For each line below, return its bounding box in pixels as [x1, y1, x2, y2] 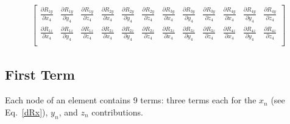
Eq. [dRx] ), [5, 105, 48, 118]
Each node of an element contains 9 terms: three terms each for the [5, 94, 256, 106]
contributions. [91, 105, 143, 118]
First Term [5, 65, 75, 84]
